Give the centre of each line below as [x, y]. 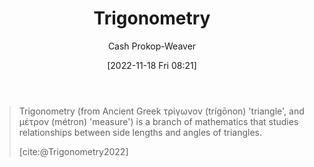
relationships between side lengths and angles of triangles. [140, 132]
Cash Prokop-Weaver [152, 46]
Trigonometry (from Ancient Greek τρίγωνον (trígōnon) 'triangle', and [161, 111]
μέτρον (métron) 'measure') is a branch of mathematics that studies [158, 121]
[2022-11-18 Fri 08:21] [152, 65]
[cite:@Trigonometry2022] [73, 151]
